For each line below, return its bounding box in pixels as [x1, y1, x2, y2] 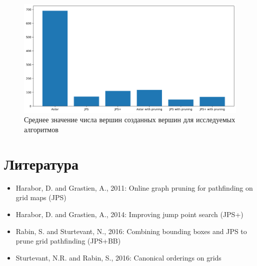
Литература [4, 153, 78, 174]
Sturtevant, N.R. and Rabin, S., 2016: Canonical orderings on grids [15, 252, 221, 263]
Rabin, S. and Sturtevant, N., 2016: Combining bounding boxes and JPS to [15, 226, 247, 236]
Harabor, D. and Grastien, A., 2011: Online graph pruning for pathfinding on [15, 182, 253, 193]
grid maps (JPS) [15, 192, 66, 203]
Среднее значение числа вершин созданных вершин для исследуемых [24, 114, 235, 125]
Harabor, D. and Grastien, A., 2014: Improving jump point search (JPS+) [15, 209, 243, 219]
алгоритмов [24, 124, 58, 135]
